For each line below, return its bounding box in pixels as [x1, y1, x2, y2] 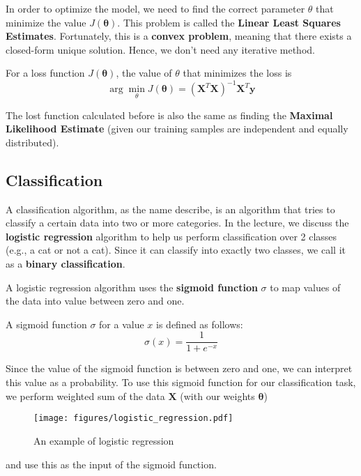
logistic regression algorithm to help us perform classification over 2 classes [6, 229, 337, 243]
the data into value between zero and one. [6, 293, 185, 308]
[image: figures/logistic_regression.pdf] [33, 413, 233, 424]
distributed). [6, 135, 59, 149]
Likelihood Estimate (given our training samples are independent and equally [6, 121, 348, 136]
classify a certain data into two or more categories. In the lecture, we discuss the [6, 215, 349, 230]
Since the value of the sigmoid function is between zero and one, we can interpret [6, 361, 353, 376]
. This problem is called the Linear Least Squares [117, 15, 341, 29]
